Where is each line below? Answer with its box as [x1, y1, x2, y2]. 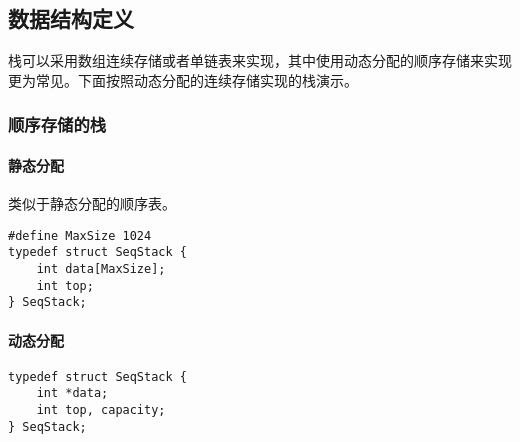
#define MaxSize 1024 [8, 228, 152, 243]
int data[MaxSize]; [36, 261, 166, 276]
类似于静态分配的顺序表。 [8, 193, 176, 214]
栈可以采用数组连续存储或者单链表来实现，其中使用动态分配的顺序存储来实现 [8, 50, 512, 71]
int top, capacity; [36, 403, 166, 418]
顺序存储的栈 [8, 112, 107, 137]
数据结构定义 [8, 3, 134, 34]
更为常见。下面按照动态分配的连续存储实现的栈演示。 [8, 69, 358, 90]
